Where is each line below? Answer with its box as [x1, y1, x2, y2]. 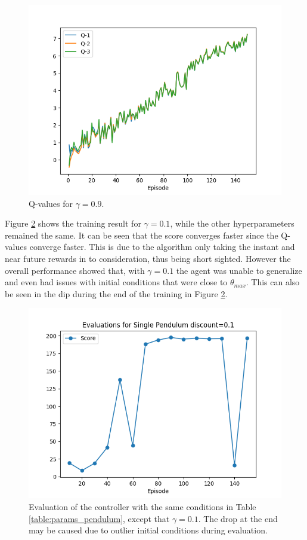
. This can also [246, 276, 300, 288]
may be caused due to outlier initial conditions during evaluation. [29, 524, 268, 536]
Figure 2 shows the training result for [5, 217, 141, 230]
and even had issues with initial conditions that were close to [5, 276, 228, 288]
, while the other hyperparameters [170, 217, 294, 230]
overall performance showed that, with [5, 264, 145, 276]
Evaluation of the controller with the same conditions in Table [29, 500, 256, 512]
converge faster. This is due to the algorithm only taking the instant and [29, 240, 295, 253]
